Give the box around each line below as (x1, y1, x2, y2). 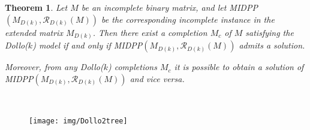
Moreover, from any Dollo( (5, 61, 104, 73)
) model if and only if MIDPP (32, 39, 143, 52)
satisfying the (245, 26, 294, 38)
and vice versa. (130, 72, 185, 84)
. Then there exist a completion (92, 26, 207, 38)
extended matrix (5, 26, 63, 38)
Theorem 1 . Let (5, 1, 68, 13)
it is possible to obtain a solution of (174, 61, 304, 73)
